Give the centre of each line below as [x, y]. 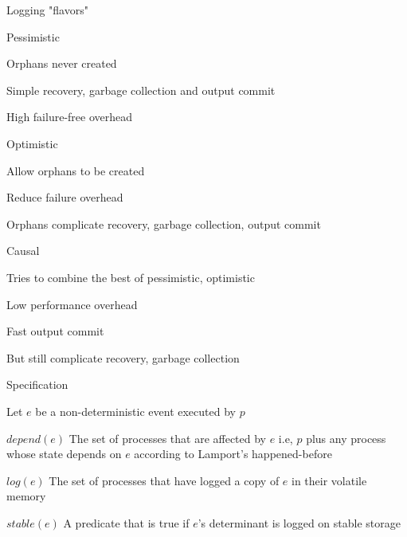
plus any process [346, 438]
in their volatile [329, 480]
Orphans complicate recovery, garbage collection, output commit [164, 223]
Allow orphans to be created [76, 170]
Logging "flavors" [47, 10]
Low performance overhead [72, 304]
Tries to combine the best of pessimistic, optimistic [131, 277]
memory [26, 496]
